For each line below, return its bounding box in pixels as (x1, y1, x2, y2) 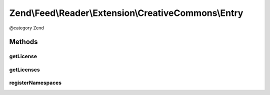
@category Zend (9, 25, 44, 31)
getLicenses (9, 66, 40, 73)
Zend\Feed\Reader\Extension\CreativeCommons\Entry (9, 7, 243, 18)
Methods (9, 38, 38, 46)
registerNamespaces (9, 80, 62, 87)
